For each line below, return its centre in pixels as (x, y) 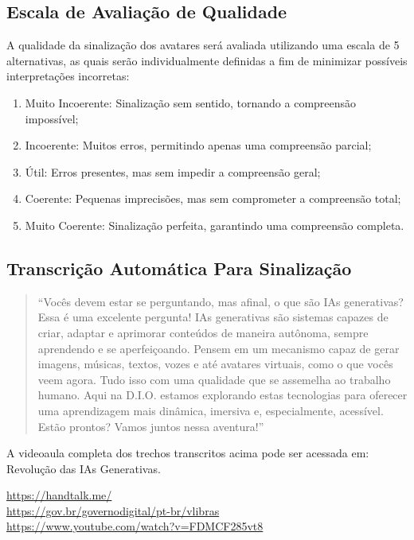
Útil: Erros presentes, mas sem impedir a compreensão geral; (173, 171)
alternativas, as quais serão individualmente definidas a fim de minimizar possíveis (207, 60)
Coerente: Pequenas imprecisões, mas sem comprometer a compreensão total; (213, 198)
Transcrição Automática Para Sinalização (179, 268)
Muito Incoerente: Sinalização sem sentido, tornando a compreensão (191, 102)
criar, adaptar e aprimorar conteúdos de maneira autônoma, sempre (203, 332)
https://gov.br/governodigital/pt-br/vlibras (113, 510)
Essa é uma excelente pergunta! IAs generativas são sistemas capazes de (213, 317)
